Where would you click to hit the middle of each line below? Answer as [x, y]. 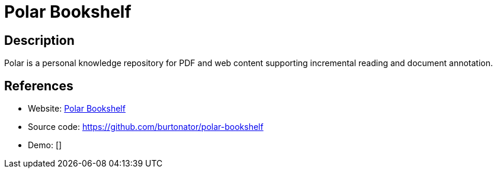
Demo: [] [45, 145]
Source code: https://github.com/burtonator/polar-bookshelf [146, 127]
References [39, 86]
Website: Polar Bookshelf [77, 109]
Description [39, 40]
